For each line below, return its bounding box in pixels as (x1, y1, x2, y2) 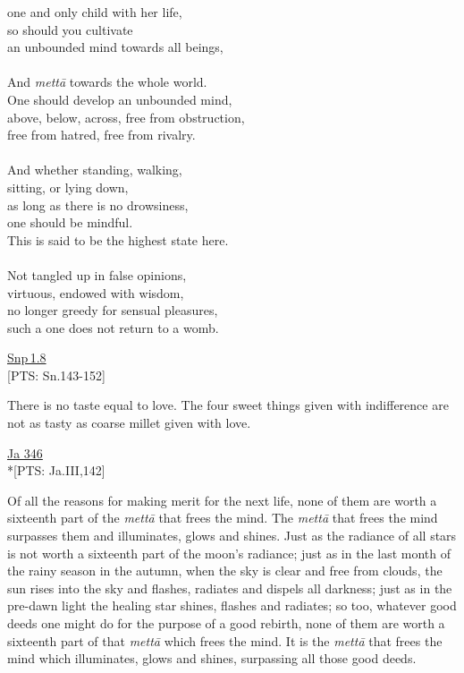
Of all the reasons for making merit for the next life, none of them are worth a (7, 490, 437, 509)
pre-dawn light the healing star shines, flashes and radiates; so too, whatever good (7, 596, 457, 615)
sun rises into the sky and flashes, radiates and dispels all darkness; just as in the (7, 578, 452, 597)
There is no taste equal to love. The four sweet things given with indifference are (7, 396, 449, 414)
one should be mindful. (7, 213, 133, 232)
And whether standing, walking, (7, 160, 182, 179)
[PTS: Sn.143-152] (7, 365, 105, 384)
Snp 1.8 (7, 348, 46, 367)
